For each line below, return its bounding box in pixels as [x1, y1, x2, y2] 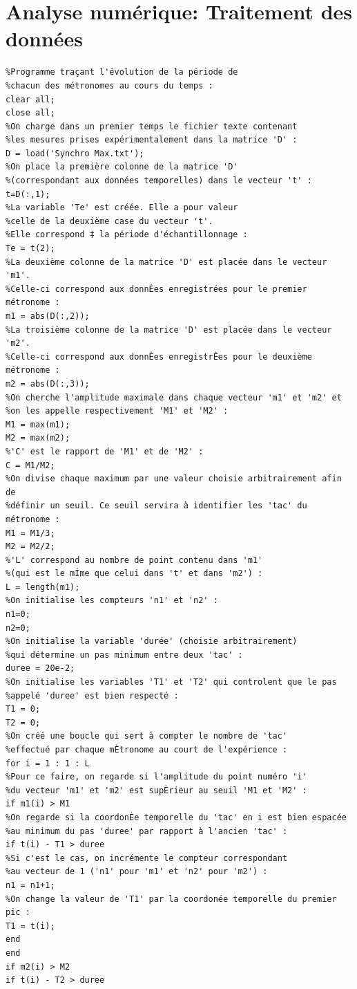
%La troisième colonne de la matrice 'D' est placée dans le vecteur [6, 324, 332, 335]
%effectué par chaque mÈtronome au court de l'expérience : [6, 745, 288, 755]
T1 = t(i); [6, 921, 55, 931]
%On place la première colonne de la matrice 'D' [6, 162, 238, 172]
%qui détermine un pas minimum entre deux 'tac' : [6, 649, 243, 660]
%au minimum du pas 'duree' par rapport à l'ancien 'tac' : [6, 826, 288, 836]
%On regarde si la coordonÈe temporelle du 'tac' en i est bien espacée [6, 812, 347, 822]
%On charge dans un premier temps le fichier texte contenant [6, 121, 298, 131]
